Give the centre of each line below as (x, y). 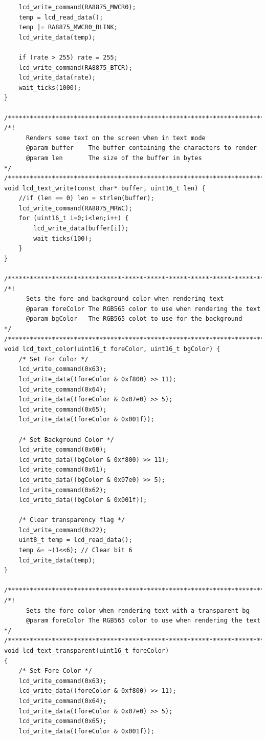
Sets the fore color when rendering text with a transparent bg (138, 610)
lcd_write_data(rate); (57, 78)
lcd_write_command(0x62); (63, 490)
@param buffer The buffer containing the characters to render (141, 148)
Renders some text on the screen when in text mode (116, 138)
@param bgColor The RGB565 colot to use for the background (134, 319)
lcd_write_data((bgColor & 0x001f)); (83, 500)
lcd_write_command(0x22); (63, 530)
